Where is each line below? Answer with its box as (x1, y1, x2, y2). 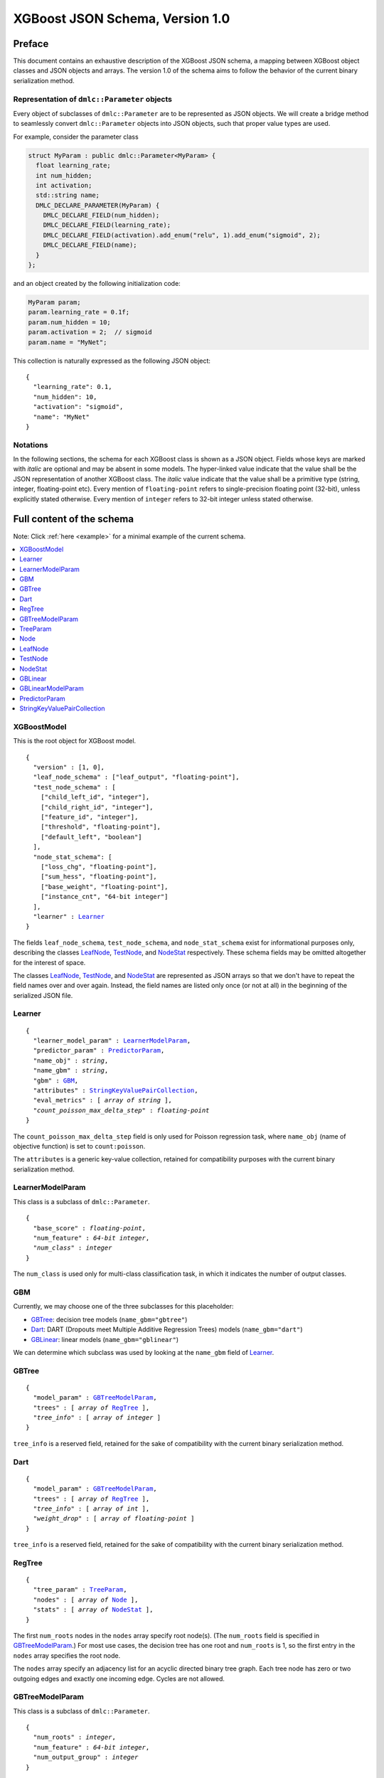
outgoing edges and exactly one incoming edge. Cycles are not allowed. (13, 1674, 225, 1683)
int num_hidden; (36, 171, 92, 179)
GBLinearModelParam (19, 684, 85, 693)
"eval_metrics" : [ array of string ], (33, 1096, 172, 1104)
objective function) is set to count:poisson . (13, 1141, 146, 1150)
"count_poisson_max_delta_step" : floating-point (33, 1106, 210, 1114)
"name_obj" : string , (33, 1056, 109, 1065)
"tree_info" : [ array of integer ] (33, 1414, 161, 1422)
